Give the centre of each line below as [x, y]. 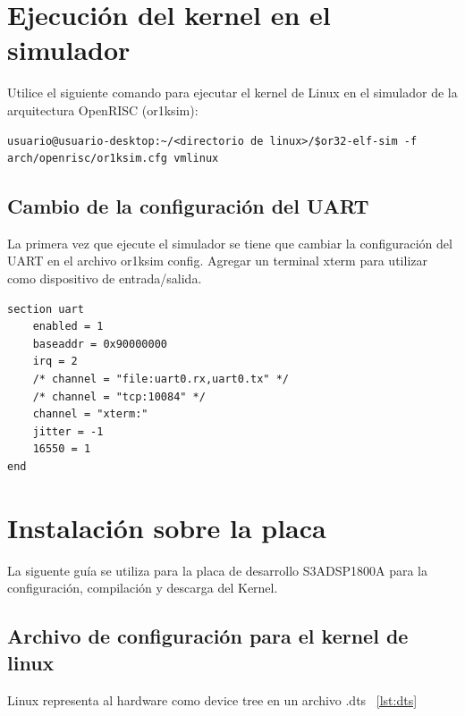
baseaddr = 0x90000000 [100, 344]
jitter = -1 [68, 431]
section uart [46, 309]
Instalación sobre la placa [167, 527]
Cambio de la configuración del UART [188, 206]
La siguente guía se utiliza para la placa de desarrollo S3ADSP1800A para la [217, 570]
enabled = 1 [68, 327]
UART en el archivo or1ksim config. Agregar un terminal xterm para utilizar [217, 261]
